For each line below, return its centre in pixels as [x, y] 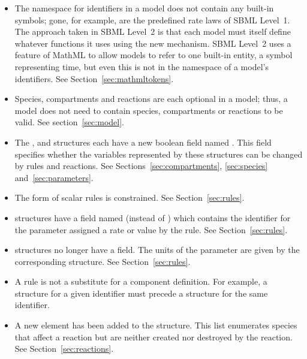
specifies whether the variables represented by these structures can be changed [159, 154]
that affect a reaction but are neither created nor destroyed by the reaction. [153, 337]
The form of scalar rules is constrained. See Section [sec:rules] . [130, 197]
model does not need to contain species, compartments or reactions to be [149, 110]
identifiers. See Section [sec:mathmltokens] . [94, 78]
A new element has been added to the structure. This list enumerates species [156, 325]
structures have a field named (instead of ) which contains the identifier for [153, 217]
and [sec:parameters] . [54, 177]
